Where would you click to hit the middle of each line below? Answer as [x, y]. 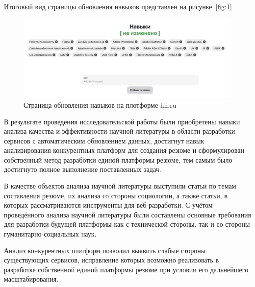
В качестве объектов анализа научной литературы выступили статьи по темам [120, 186]
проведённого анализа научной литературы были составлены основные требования [127, 214]
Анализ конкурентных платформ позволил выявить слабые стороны [105, 250]
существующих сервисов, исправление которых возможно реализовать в [112, 260]
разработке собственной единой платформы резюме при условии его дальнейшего [126, 269]
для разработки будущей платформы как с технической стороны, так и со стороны [127, 224]
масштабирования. [31, 279]
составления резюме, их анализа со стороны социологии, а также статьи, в [116, 195]
